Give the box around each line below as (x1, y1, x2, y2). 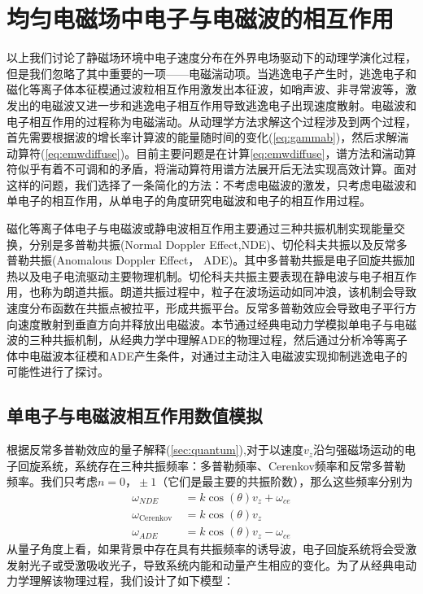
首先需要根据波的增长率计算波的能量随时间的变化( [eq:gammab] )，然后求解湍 (7, 129, 409, 146)
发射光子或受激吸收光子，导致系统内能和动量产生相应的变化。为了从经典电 (7, 556, 405, 573)
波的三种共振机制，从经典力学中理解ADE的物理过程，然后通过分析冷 (7, 331, 373, 348)
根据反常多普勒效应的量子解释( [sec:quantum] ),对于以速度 (7, 441, 303, 458)
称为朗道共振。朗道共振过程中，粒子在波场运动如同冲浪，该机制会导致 (40, 283, 416, 300)
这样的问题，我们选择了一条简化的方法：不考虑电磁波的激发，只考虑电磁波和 (7, 176, 416, 193)
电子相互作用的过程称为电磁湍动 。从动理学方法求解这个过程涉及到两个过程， (7, 112, 416, 129)
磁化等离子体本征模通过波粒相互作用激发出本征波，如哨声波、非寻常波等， (7, 81, 405, 98)
